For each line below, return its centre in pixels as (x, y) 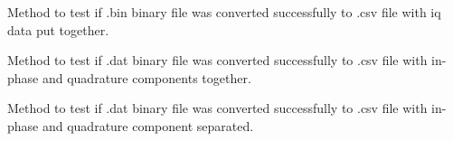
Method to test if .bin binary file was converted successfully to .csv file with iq (224, 12)
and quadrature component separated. (148, 125)
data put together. (58, 29)
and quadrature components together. (146, 77)
